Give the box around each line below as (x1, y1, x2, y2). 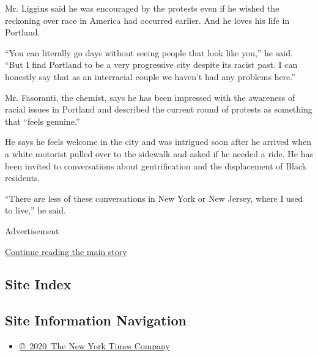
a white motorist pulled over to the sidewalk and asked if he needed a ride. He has (5, 147, 313, 160)
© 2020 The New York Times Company (19, 339, 170, 352)
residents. (5, 171, 40, 184)
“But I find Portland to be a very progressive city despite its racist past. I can (5, 58, 298, 71)
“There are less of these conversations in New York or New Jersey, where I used (5, 191, 303, 204)
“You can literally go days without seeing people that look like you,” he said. (5, 46, 293, 59)
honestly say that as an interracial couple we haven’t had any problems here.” (5, 70, 295, 83)
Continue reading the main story (5, 245, 127, 258)
